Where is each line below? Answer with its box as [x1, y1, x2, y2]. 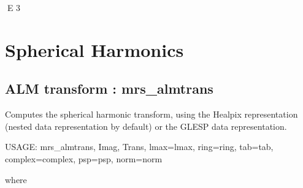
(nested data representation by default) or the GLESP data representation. [5, 119, 287, 132]
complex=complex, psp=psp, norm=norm [5, 152, 163, 165]
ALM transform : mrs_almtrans [5, 79, 213, 98]
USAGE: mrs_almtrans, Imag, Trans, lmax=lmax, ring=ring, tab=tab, [5, 140, 274, 153]
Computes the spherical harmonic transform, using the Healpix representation [5, 108, 298, 121]
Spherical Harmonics [5, 37, 184, 62]
